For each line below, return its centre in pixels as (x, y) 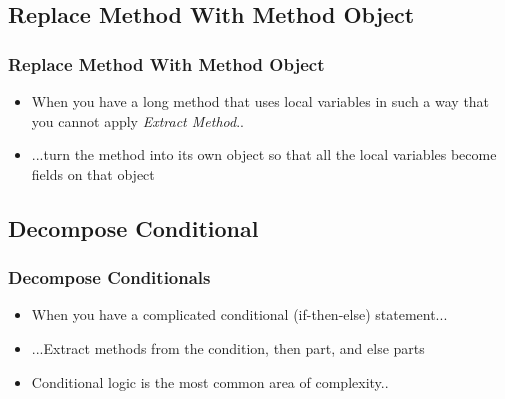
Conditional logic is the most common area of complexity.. (210, 381)
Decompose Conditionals (109, 277)
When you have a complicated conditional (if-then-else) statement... (239, 314)
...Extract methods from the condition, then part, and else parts (228, 347)
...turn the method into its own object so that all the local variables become (264, 154)
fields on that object (93, 173)
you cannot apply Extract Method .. (137, 120)
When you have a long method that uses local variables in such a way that (260, 101)
